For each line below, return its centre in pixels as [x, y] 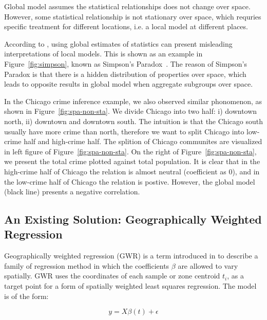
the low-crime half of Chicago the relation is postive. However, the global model [130, 181]
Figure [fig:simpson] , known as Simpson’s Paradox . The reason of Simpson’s [126, 63]
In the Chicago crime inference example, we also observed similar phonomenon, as [133, 101]
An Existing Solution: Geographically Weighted [133, 219]
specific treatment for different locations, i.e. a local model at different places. [126, 26]
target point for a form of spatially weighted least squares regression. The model [130, 286]
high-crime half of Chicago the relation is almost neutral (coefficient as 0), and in [132, 171]
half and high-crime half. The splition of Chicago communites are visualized [143, 141]
